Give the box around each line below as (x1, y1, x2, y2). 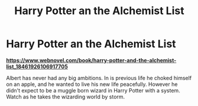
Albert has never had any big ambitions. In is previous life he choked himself (6, 74, 192, 81)
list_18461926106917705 (6, 63, 68, 70)
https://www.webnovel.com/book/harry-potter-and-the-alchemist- (6, 57, 177, 64)
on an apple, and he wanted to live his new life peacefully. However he (6, 81, 178, 88)
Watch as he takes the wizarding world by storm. (6, 93, 125, 100)
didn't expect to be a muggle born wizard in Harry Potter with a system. (6, 87, 180, 94)
